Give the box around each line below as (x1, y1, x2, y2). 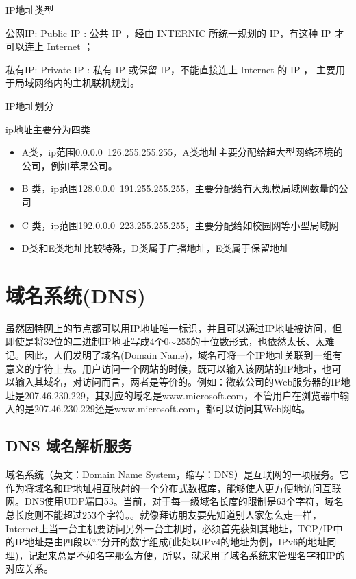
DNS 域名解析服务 (5, 435, 132, 456)
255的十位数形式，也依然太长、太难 (176, 334, 335, 348)
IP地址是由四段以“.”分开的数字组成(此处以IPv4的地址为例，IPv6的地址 (14, 534, 327, 549)
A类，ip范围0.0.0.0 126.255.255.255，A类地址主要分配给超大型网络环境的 (21, 145, 343, 159)
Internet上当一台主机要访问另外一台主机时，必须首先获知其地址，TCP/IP (5, 521, 333, 535)
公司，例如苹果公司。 (21, 158, 118, 172)
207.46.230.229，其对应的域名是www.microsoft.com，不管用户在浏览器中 (24, 388, 340, 402)
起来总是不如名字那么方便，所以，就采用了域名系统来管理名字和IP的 (38, 547, 346, 562)
